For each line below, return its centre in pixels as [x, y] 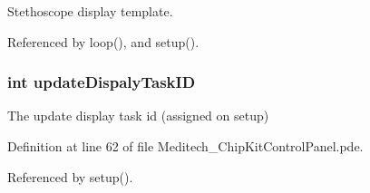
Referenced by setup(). [70, 176]
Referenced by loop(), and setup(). [103, 41]
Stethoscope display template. [90, 11]
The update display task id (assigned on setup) [138, 116]
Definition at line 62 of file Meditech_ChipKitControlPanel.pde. [185, 146]
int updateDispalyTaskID [102, 82]
